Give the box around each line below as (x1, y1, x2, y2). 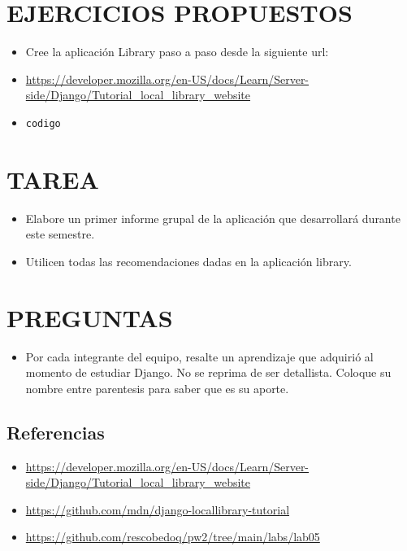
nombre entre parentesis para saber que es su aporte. (25, 379, 289, 396)
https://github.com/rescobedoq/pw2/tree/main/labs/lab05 (25, 528, 320, 545)
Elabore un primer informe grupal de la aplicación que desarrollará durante (25, 209, 401, 226)
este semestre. (25, 225, 95, 243)
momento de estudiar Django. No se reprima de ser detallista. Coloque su (25, 364, 392, 381)
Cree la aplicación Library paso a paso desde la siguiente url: (25, 43, 329, 60)
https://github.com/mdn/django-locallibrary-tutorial (25, 501, 290, 518)
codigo (25, 117, 61, 129)
